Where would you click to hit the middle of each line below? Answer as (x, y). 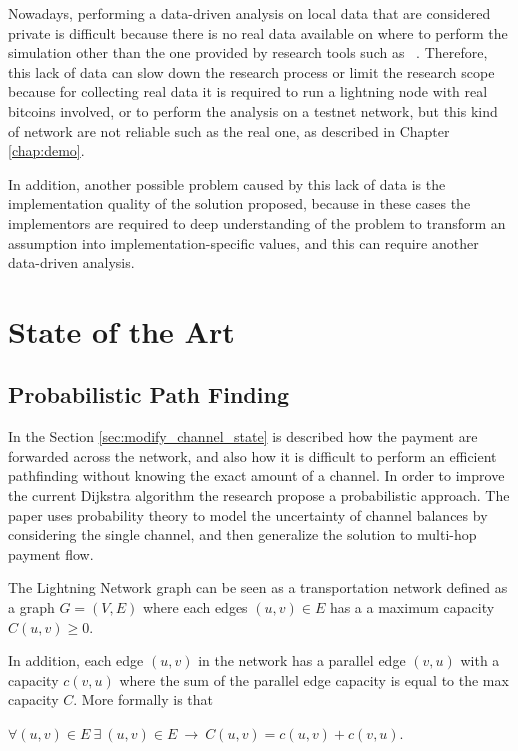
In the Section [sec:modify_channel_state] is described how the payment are (243, 436)
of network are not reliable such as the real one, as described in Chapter (229, 130)
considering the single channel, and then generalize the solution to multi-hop (242, 534)
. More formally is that (143, 699)
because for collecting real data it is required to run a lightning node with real (248, 91)
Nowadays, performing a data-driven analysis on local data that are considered (249, 13)
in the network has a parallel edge (302, 660)
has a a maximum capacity (412, 607)
